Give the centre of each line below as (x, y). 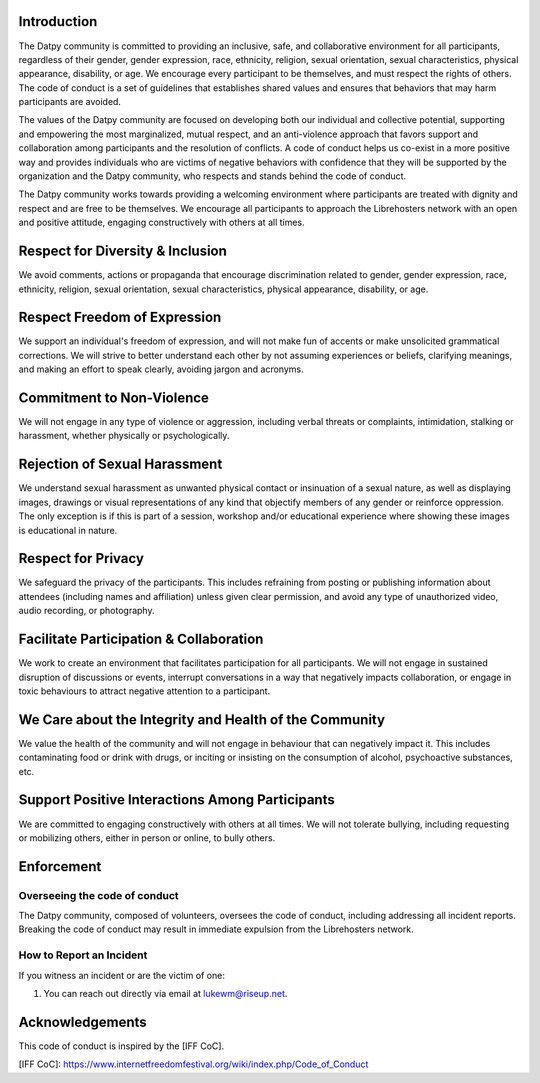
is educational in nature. (68, 530)
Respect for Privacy (81, 558)
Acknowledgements (82, 1021)
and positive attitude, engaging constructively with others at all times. (161, 222)
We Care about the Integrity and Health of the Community (201, 719)
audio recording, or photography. (86, 611)
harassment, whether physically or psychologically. (124, 436)
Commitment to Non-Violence (114, 398)
